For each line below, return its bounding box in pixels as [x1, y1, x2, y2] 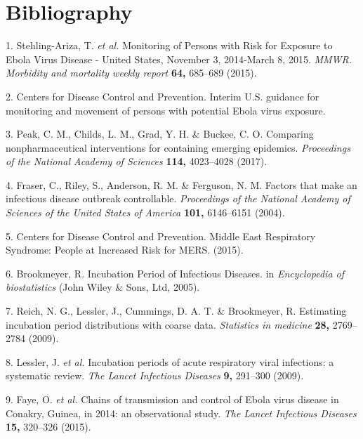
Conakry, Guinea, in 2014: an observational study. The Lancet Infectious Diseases [6, 405, 357, 420]
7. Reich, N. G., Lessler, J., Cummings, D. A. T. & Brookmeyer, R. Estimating [6, 303, 347, 318]
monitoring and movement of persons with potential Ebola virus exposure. [6, 103, 326, 117]
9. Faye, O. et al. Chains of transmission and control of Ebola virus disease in [6, 392, 339, 406]
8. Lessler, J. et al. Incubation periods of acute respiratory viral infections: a [6, 354, 334, 369]
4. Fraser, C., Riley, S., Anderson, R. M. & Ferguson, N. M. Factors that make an [6, 177, 357, 192]
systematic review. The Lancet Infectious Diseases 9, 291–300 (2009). [6, 368, 304, 383]
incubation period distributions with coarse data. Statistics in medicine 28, [6, 317, 330, 332]
